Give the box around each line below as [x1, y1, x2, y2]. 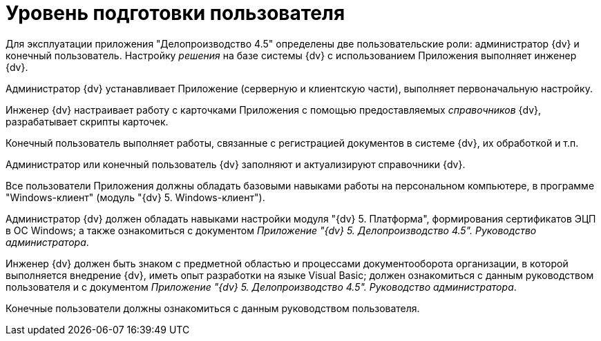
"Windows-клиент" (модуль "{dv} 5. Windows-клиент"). [6, 191, 265, 203]
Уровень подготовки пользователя [6, 1, 345, 25]
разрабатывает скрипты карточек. [6, 115, 169, 127]
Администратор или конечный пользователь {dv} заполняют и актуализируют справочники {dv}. [6, 158, 466, 170]
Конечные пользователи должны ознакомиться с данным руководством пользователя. [6, 302, 420, 314]
